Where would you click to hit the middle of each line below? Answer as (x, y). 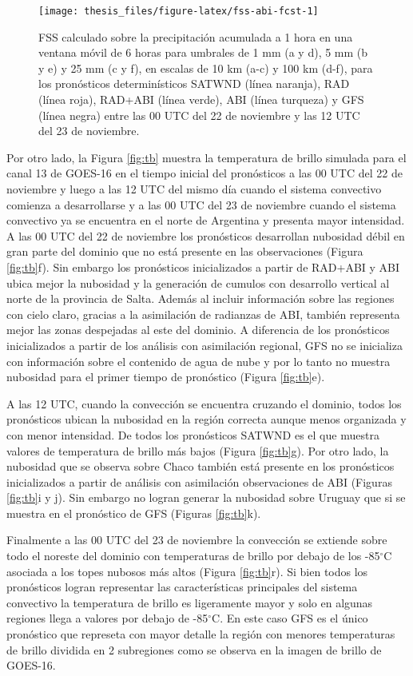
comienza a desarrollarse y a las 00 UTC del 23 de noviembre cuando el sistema (201, 204)
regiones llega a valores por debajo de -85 (107, 618)
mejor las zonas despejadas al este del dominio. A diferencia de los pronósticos (198, 330)
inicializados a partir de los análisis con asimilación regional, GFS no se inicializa (205, 345)
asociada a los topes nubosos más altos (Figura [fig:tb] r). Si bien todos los (187, 571)
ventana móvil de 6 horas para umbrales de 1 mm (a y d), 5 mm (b (203, 52)
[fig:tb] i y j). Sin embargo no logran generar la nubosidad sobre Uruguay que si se (206, 497)
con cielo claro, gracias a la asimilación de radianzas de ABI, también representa (203, 314)
